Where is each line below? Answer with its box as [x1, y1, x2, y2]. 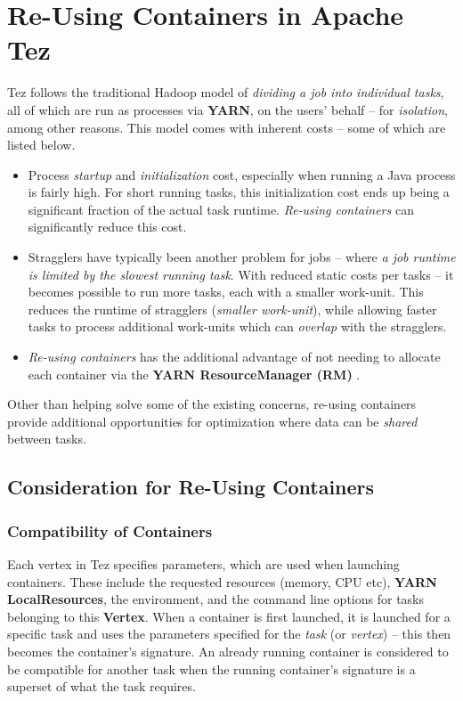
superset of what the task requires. [7, 677, 196, 696]
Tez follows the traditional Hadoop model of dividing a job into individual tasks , [7, 83, 444, 102]
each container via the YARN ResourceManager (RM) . [28, 364, 361, 383]
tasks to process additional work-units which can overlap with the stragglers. [28, 317, 447, 336]
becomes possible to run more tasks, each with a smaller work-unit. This [28, 282, 424, 301]
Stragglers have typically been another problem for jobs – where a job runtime [28, 248, 456, 266]
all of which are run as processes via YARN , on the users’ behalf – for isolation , [7, 100, 448, 118]
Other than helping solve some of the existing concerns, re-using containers [7, 395, 417, 413]
